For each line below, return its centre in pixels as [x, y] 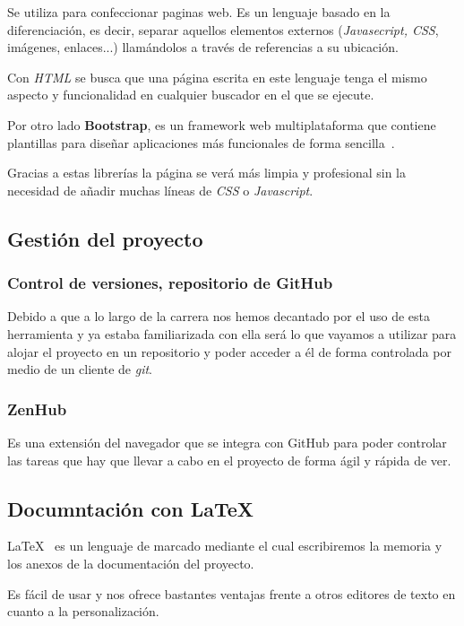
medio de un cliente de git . [80, 369]
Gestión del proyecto [105, 238]
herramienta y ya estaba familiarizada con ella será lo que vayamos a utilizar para [232, 333]
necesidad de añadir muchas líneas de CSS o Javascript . [160, 190]
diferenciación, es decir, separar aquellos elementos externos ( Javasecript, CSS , [223, 29]
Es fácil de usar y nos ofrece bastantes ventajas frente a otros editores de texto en [232, 593]
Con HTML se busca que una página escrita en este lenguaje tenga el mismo [217, 77]
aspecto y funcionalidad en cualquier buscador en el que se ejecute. [191, 95]
